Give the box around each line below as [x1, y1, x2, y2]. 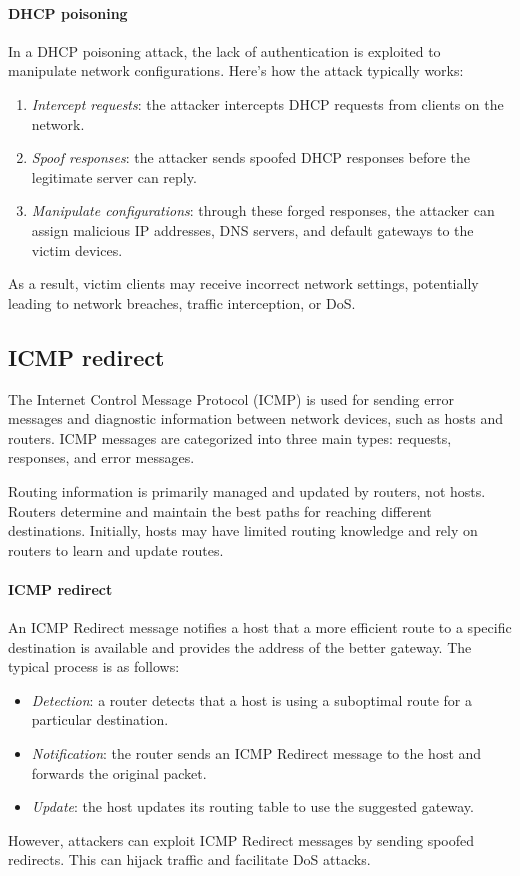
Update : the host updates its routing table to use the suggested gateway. [31, 796, 474, 817]
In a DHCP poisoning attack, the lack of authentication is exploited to [8, 40, 441, 61]
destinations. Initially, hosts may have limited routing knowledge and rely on [8, 520, 478, 541]
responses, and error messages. [8, 447, 195, 468]
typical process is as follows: [8, 656, 180, 677]
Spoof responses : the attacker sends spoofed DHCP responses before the [31, 147, 471, 168]
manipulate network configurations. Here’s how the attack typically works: [8, 60, 464, 81]
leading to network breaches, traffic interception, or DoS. [8, 292, 356, 313]
